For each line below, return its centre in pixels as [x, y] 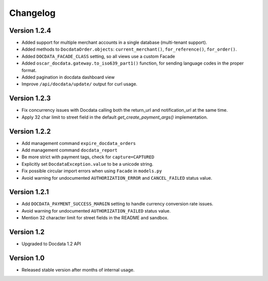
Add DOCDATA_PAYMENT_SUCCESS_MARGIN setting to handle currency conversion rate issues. [117, 204]
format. [29, 70]
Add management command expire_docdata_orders [79, 143]
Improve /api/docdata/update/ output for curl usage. [79, 84]
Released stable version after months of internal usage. [78, 270]
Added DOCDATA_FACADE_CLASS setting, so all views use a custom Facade [98, 56]
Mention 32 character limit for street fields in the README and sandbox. [95, 218]
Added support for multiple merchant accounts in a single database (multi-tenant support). [114, 43]
